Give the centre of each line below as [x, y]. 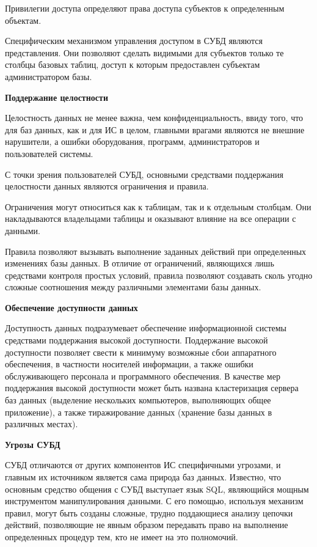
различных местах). [42, 424]
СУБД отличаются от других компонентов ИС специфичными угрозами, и [143, 465]
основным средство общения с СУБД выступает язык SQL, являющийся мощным [157, 489]
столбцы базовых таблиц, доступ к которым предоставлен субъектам [133, 64]
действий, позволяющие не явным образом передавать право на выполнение [147, 525]
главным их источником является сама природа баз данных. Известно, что [143, 477]
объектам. [23, 20]
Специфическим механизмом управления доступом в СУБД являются [134, 41]
